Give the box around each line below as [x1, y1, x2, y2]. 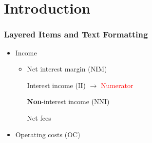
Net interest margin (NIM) [27, 64, 107, 74]
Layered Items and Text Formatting [4, 28, 148, 40]
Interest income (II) [27, 80, 86, 90]
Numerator [100, 80, 133, 90]
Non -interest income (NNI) [27, 96, 110, 107]
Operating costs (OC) [15, 129, 80, 139]
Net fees [27, 112, 51, 123]
